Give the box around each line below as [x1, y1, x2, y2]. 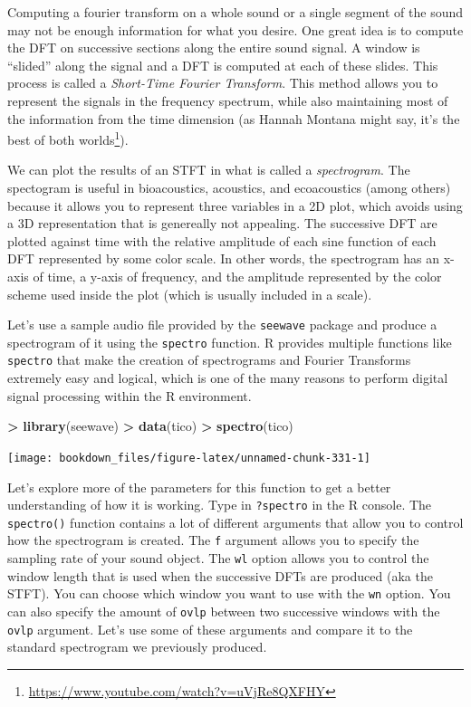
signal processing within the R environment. [7, 386, 252, 405]
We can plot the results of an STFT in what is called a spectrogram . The [7, 160, 410, 179]
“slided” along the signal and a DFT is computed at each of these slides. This [7, 55, 438, 74]
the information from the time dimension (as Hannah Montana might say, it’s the [7, 109, 460, 128]
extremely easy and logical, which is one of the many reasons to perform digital [7, 368, 448, 387]
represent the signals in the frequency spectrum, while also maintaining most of [7, 91, 448, 110]
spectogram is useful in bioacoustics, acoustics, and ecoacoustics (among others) [7, 178, 451, 196]
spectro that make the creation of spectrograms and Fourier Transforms [7, 350, 411, 369]
